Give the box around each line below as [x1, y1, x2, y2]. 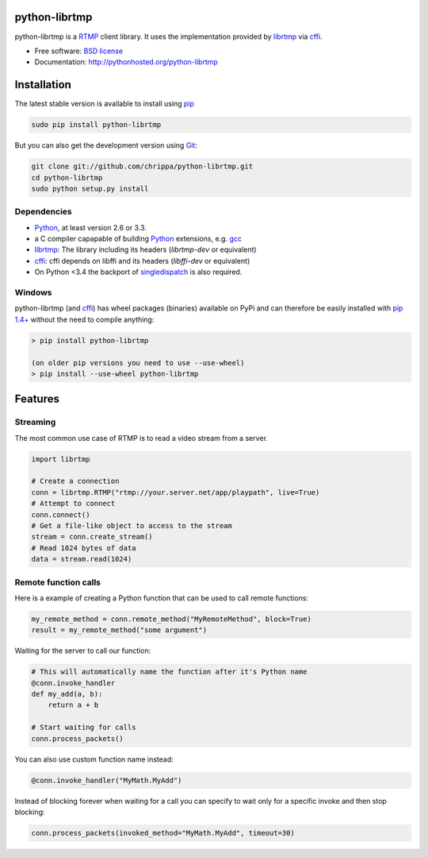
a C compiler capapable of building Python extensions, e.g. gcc [34, 234, 242, 244]
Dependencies [14, 207, 73, 218]
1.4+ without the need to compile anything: [14, 315, 155, 324]
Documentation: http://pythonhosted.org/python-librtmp [34, 57, 218, 67]
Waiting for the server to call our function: [14, 646, 151, 655]
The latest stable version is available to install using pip [14, 99, 194, 109]
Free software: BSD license [34, 46, 123, 56]
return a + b [48, 701, 99, 710]
